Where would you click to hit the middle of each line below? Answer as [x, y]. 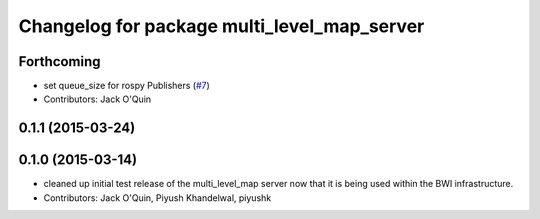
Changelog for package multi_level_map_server [221, 26]
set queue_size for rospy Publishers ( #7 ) [126, 86]
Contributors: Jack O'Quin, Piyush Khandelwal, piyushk [157, 197]
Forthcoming [59, 61]
